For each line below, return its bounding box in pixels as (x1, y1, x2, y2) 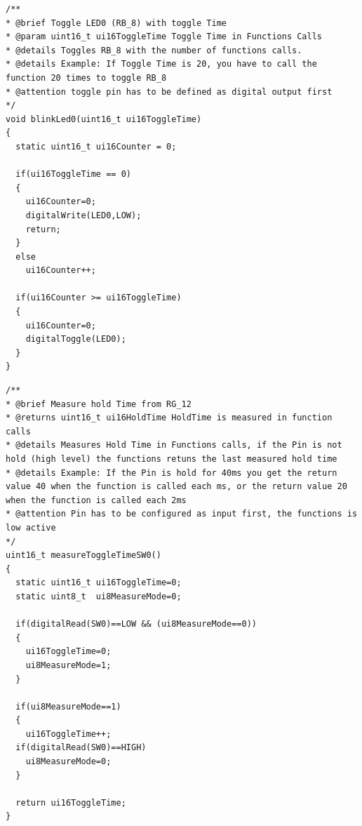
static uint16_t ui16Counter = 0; (15, 141, 177, 152)
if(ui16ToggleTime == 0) (15, 169, 131, 180)
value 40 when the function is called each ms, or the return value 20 (6, 481, 347, 492)
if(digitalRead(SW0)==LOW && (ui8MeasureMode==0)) (15, 619, 257, 630)
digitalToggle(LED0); (25, 334, 126, 345)
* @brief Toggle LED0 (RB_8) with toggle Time (6, 18, 227, 28)
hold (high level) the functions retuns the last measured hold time (6, 454, 337, 464)
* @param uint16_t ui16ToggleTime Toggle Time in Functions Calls (6, 32, 323, 42)
